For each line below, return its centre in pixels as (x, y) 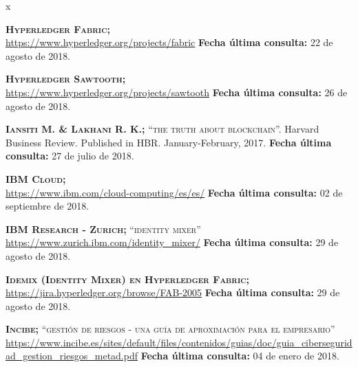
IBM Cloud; (36, 178)
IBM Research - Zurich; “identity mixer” (103, 229)
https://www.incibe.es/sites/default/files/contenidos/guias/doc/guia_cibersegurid (179, 342)
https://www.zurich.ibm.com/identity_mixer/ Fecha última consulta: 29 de (172, 242)
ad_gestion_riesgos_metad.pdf (72, 356)
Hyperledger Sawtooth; (66, 79)
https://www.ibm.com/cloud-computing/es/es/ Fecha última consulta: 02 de (174, 192)
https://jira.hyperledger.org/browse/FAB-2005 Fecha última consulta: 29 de (173, 292)
